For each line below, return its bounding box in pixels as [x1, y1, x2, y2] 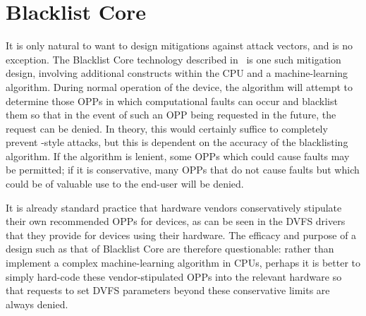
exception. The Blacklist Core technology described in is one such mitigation [6, 51, 341, 66]
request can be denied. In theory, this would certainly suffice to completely [6, 121, 328, 135]
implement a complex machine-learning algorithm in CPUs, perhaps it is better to [6, 255, 361, 270]
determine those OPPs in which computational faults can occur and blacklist [6, 93, 338, 108]
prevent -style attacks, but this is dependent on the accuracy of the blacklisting [6, 135, 348, 150]
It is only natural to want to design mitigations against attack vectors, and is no [6, 38, 353, 53]
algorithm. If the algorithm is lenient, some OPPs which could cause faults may [6, 148, 350, 163]
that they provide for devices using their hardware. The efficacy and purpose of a [6, 227, 357, 242]
